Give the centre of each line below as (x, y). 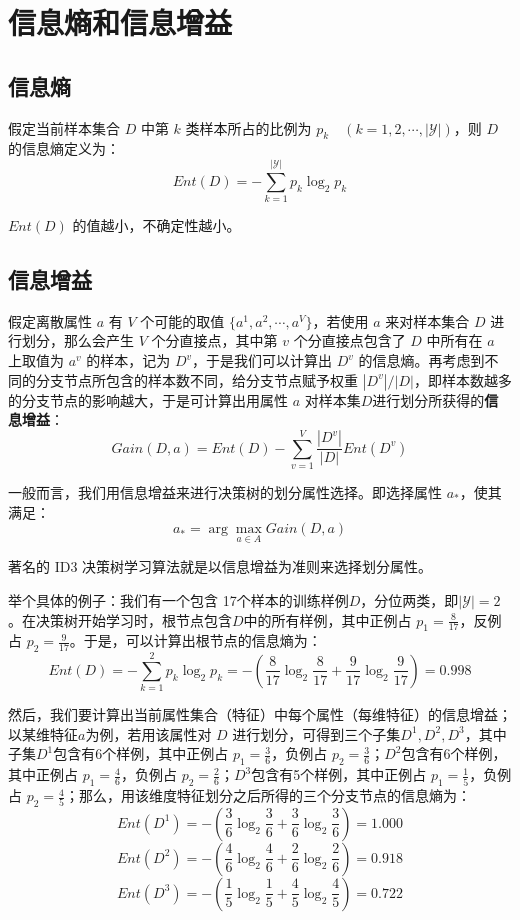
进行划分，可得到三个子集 (316, 733)
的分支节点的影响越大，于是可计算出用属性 (148, 399)
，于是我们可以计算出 (262, 360)
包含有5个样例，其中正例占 (339, 774)
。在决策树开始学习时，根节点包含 (120, 619)
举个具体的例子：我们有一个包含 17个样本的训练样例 (178, 599)
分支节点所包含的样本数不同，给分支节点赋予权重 (196, 379)
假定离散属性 (50, 320)
